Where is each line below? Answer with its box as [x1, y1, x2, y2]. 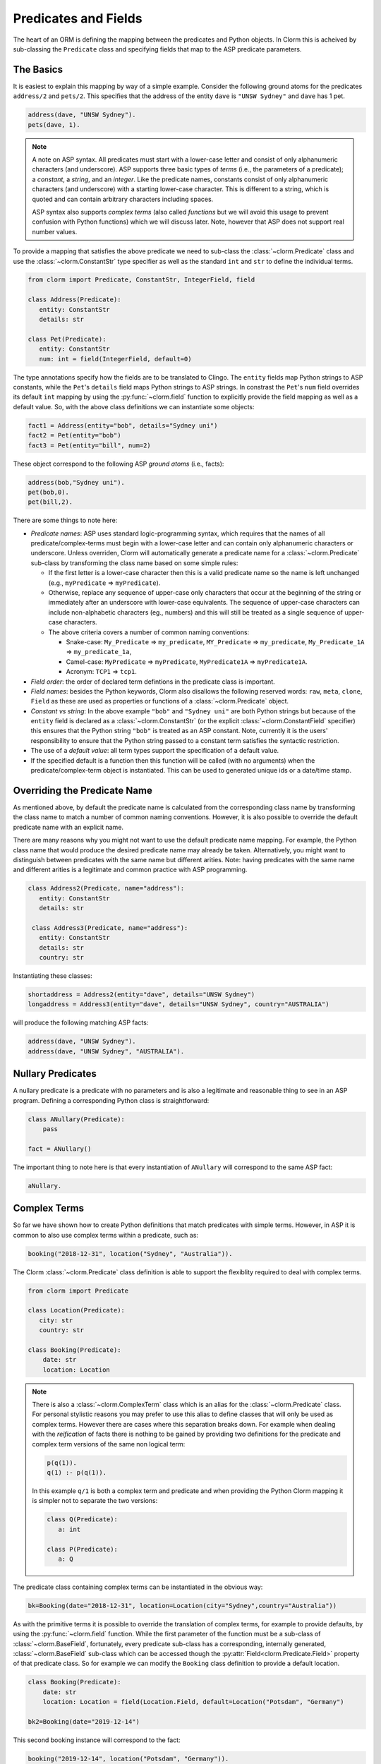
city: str [39, 1316, 73, 1324]
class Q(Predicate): [47, 1516, 118, 1523]
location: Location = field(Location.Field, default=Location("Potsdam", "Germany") [42, 1698, 345, 1706]
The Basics [13, 64, 64, 75]
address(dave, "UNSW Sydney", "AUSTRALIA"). [28, 1047, 185, 1055]
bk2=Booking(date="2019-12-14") [28, 1718, 140, 1725]
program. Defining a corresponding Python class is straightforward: [13, 1096, 210, 1104]
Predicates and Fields [13, 11, 143, 26]
